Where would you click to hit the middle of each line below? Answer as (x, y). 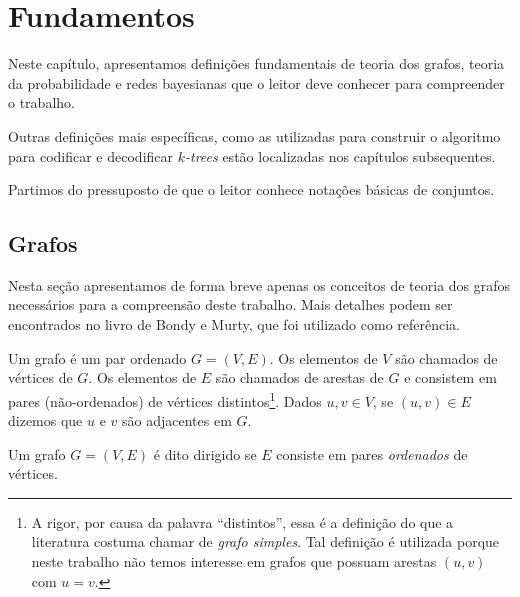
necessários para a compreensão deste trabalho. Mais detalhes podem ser (230, 304)
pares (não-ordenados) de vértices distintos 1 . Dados (165, 399)
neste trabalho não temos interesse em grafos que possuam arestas (234, 561)
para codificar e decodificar (91, 155)
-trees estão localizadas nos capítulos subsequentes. (340, 155)
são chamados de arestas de (299, 377)
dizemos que (45, 420)
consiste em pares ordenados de (372, 453)
